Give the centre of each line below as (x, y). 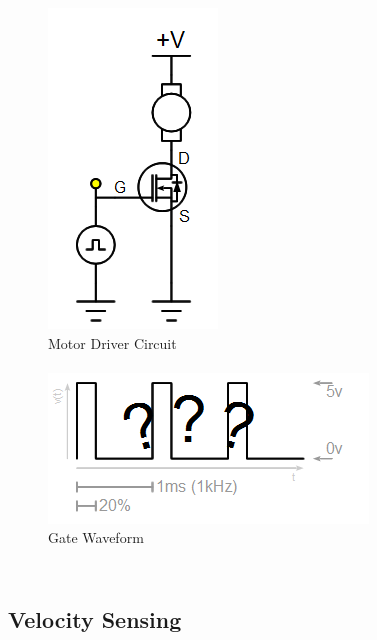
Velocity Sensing (95, 619)
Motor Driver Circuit (112, 342)
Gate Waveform (96, 537)
